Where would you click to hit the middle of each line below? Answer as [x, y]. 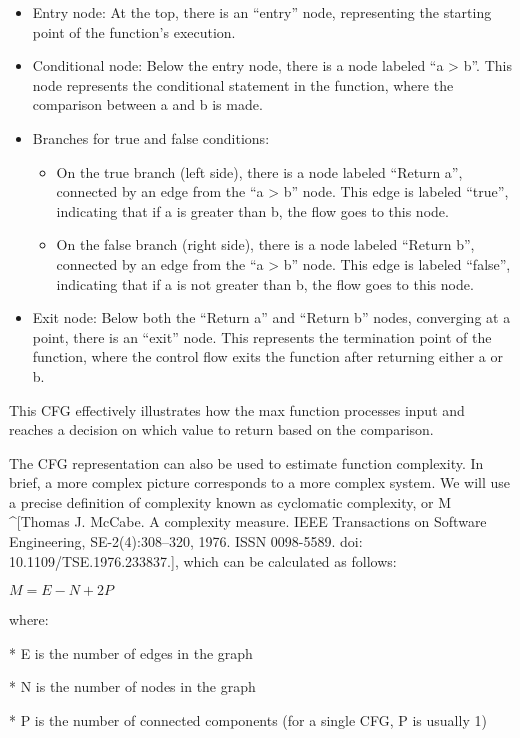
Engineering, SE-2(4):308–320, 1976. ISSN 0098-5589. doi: [186, 541]
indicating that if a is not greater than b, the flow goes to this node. [265, 283]
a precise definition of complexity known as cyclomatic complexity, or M [230, 501]
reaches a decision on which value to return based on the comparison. [221, 429]
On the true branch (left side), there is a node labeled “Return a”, [259, 171]
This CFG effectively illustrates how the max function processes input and [237, 409]
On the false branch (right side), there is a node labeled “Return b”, [265, 244]
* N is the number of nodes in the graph [132, 686]
